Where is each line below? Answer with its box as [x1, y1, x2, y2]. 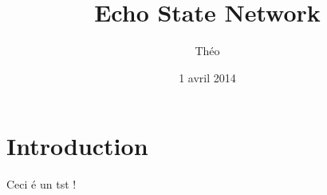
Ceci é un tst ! [6, 176, 77, 193]
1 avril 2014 [179, 69, 236, 86]
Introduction [6, 129, 148, 162]
